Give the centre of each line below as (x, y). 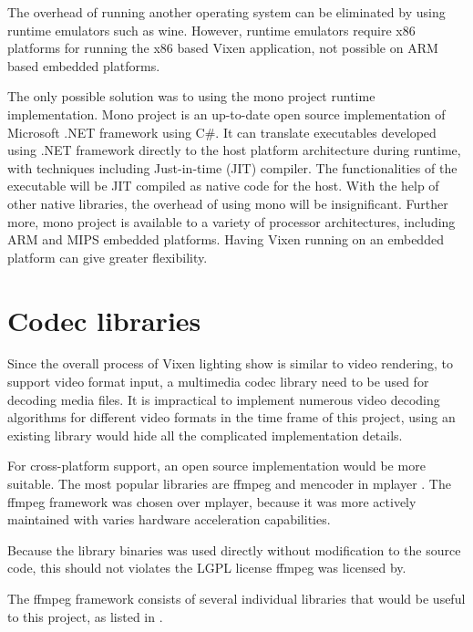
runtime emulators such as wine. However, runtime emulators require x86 (211, 30)
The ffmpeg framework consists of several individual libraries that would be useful (236, 598)
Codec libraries (104, 320)
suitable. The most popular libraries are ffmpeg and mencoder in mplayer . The (229, 483)
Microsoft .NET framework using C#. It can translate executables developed (222, 132)
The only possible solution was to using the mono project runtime (191, 96)
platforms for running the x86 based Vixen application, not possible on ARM (223, 48)
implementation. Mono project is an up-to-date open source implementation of (226, 114)
